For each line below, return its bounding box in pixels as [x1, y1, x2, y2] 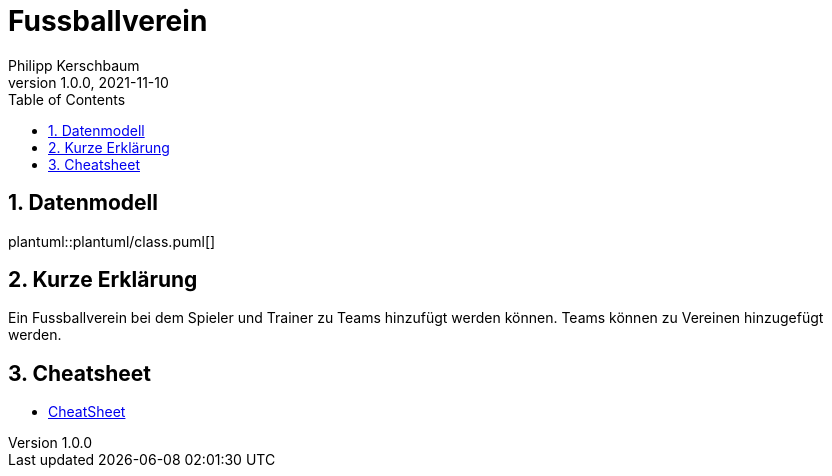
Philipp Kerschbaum [8, 56, 140, 74]
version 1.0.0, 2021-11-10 [8, 73, 169, 91]
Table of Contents [8, 90, 126, 108]
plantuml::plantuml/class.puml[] [8, 232, 216, 250]
